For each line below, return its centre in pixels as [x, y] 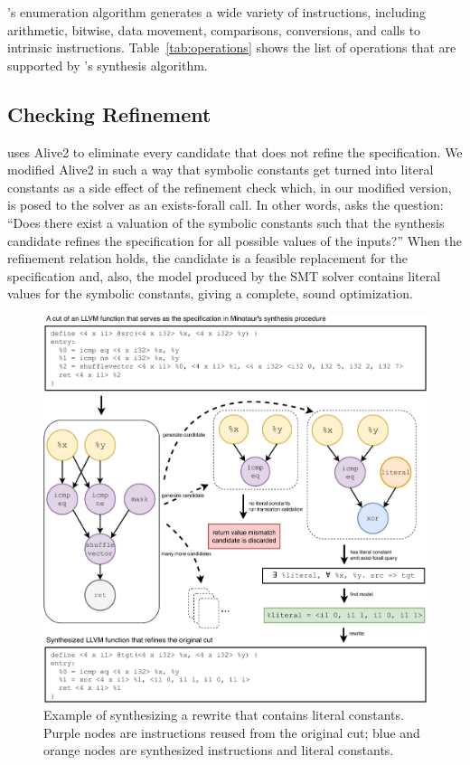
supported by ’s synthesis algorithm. [108, 65]
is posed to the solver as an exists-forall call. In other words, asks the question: [226, 205]
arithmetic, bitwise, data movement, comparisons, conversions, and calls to [214, 29]
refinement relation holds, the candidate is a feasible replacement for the [207, 258]
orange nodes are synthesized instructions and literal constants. [219, 750]
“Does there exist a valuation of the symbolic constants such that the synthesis [226, 222]
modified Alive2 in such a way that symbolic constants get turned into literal [221, 170]
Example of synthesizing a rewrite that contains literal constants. [224, 715]
